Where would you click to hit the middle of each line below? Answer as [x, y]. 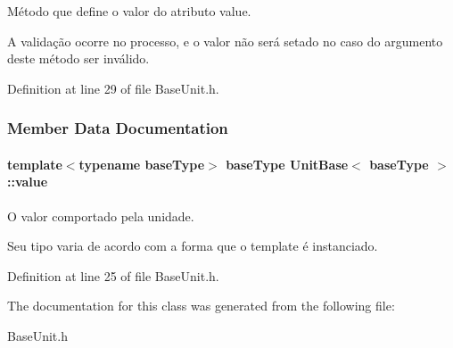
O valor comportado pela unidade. [101, 215]
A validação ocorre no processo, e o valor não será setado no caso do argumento [225, 41]
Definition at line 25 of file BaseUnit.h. [113, 275]
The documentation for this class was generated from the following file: [201, 306]
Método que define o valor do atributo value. [129, 11]
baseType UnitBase [287, 164]
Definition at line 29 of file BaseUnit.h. [113, 88]
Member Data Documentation [118, 128]
